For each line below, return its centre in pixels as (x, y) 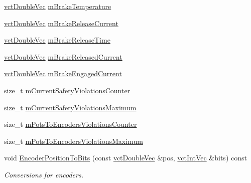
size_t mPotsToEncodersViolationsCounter (71, 124)
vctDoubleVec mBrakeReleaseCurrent (61, 23)
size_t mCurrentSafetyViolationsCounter (67, 90)
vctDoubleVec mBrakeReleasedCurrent (63, 56)
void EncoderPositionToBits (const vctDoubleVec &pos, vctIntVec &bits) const (125, 158)
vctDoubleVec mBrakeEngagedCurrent (63, 73)
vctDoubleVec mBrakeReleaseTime (57, 40)
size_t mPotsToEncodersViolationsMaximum (74, 141)
